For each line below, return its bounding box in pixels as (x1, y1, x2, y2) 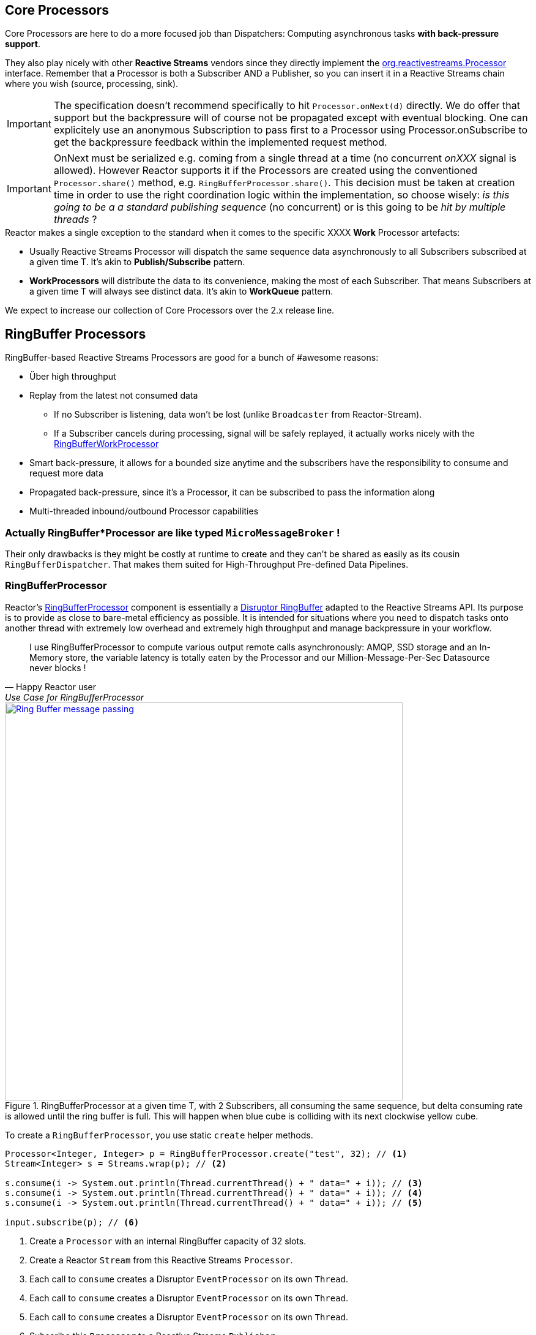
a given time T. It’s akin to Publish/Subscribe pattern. (29, 257, 245, 268)
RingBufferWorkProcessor (54, 438, 159, 449)
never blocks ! (29, 662, 86, 673)
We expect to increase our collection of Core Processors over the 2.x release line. (5, 305, 335, 316)
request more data (29, 468, 103, 479)
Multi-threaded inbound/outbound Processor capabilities (29, 506, 259, 517)
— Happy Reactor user (5, 681, 96, 692)
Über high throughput (29, 371, 116, 382)
